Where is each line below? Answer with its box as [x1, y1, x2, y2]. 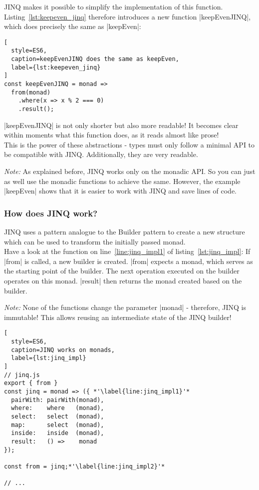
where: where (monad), [11, 404, 104, 412]
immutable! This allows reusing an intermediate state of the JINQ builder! [4, 311, 232, 322]
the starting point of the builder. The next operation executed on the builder [4, 265, 240, 276]
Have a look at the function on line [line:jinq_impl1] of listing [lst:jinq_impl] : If [4, 246, 251, 256]
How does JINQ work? [4, 206, 98, 219]
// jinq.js [4, 371, 40, 378]
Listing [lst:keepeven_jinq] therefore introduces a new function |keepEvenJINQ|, [4, 11, 251, 21]
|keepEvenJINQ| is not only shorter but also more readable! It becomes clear [4, 119, 239, 130]
